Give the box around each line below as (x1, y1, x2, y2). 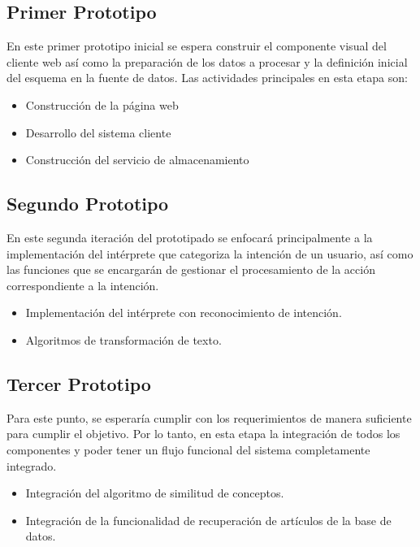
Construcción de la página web (25, 96, 179, 113)
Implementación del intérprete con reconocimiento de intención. (25, 304, 342, 321)
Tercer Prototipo (6, 371, 151, 396)
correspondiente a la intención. (6, 276, 159, 293)
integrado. (6, 457, 57, 474)
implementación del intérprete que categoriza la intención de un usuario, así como (6, 245, 414, 262)
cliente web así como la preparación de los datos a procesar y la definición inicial (6, 53, 408, 70)
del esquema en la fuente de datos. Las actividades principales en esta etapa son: (6, 69, 408, 86)
